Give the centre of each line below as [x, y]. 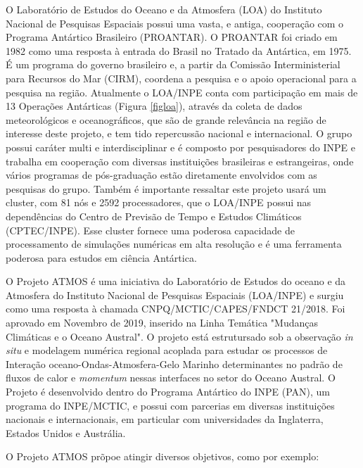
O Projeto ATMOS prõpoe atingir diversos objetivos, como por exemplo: [163, 456]
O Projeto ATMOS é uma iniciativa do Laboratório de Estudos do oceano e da [176, 281]
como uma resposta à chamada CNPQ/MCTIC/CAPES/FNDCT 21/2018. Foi [176, 309]
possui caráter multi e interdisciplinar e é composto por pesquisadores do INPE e [180, 147]
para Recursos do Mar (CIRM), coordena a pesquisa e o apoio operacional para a [181, 78]
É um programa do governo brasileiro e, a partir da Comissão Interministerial [173, 64]
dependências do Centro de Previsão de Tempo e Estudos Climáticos [154, 216]
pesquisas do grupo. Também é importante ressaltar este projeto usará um [166, 188]
